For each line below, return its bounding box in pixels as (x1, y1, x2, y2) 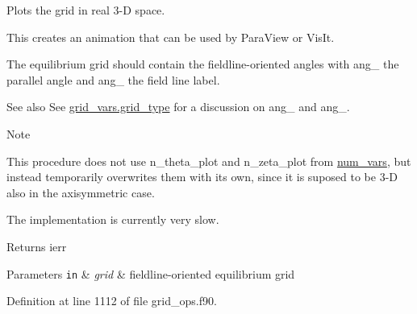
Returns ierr (6, 238, 67, 254)
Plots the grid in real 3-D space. (6, 2, 165, 18)
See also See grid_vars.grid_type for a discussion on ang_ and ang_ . (6, 98, 350, 115)
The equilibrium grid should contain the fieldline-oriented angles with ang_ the (6, 56, 399, 72)
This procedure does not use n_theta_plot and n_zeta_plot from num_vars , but (6, 152, 411, 169)
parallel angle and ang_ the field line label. (6, 71, 220, 88)
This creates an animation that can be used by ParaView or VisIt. (6, 28, 335, 45)
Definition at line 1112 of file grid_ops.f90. (6, 292, 217, 309)
